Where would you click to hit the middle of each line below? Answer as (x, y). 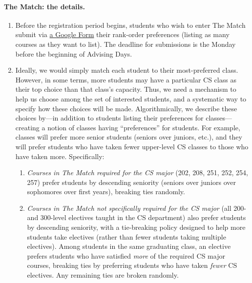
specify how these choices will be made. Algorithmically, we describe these (126, 108)
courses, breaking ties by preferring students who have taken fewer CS (132, 265)
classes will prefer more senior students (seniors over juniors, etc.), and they (129, 137)
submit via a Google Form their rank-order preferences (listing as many (122, 34)
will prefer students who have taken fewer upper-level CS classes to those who (132, 146)
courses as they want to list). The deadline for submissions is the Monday (126, 44)
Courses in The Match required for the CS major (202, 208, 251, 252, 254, (137, 172)
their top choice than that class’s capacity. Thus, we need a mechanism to (126, 89)
